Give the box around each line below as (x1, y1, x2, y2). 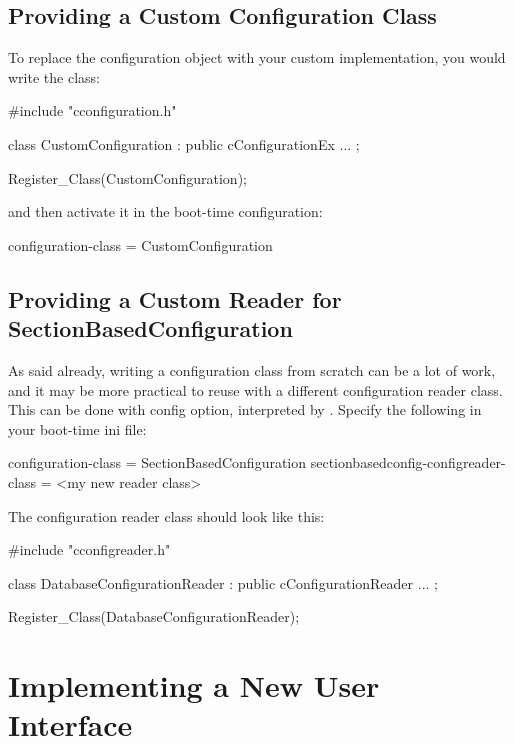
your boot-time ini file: (8, 418, 147, 439)
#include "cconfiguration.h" (8, 100, 177, 121)
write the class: (8, 66, 100, 87)
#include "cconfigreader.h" (8, 539, 171, 560)
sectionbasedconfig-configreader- (310, 452, 506, 473)
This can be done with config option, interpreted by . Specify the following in (8, 399, 482, 420)
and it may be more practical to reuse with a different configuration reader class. (8, 379, 503, 400)
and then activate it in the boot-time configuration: (8, 201, 323, 222)
